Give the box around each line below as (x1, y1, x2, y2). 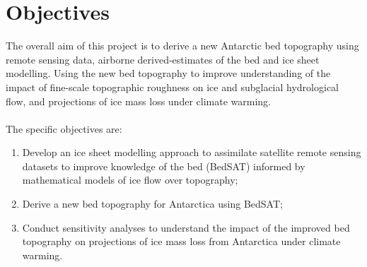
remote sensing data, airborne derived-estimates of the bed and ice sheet (6, 52, 320, 66)
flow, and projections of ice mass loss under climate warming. (6, 93, 271, 108)
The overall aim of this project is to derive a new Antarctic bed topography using (6, 38, 359, 53)
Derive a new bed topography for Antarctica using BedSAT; (22, 196, 283, 211)
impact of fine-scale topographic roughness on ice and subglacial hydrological (6, 79, 339, 94)
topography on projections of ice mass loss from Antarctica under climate (22, 234, 341, 249)
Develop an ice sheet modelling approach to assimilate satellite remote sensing (22, 145, 361, 160)
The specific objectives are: (6, 121, 122, 136)
